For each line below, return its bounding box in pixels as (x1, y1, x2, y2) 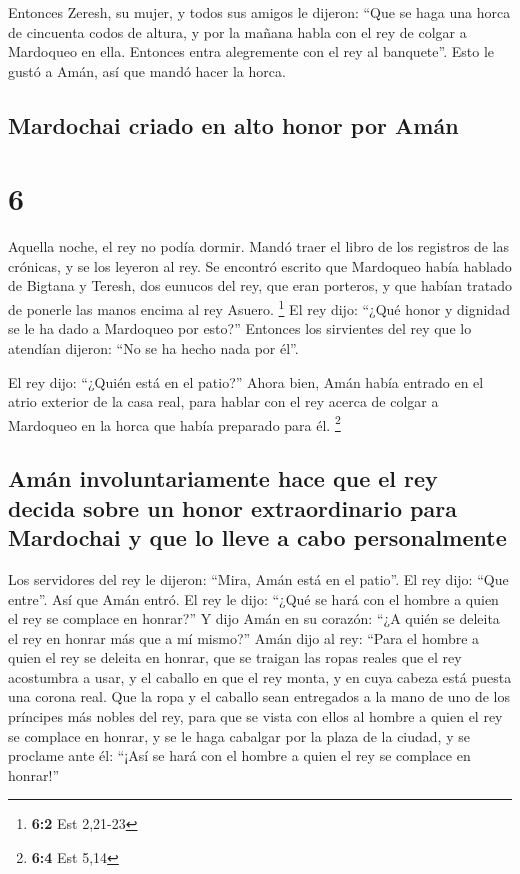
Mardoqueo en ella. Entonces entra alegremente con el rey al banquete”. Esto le (8, 41, 494, 62)
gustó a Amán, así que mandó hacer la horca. (8, 60, 286, 81)
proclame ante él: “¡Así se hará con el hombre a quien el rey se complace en (8, 745, 471, 766)
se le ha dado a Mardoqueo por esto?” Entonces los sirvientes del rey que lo (8, 318, 472, 339)
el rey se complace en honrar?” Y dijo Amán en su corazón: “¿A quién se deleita (8, 608, 500, 629)
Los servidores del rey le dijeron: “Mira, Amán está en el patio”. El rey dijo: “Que (8, 568, 509, 589)
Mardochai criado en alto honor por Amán (8, 109, 459, 140)
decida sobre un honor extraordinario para (8, 492, 457, 523)
